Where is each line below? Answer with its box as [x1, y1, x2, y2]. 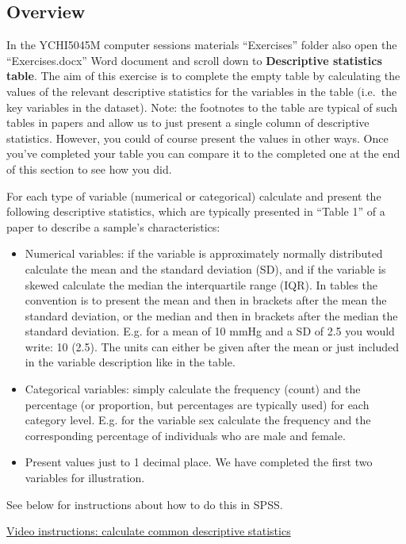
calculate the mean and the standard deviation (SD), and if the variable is [25, 260, 386, 277]
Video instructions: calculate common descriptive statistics [6, 523, 291, 539]
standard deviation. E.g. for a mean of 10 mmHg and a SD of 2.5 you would [25, 323, 395, 339]
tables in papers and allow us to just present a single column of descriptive [6, 114, 370, 131]
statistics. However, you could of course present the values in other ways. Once [6, 129, 389, 146]
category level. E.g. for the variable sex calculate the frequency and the [25, 412, 371, 428]
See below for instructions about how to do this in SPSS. [6, 496, 283, 512]
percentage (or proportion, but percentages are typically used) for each [25, 396, 370, 412]
